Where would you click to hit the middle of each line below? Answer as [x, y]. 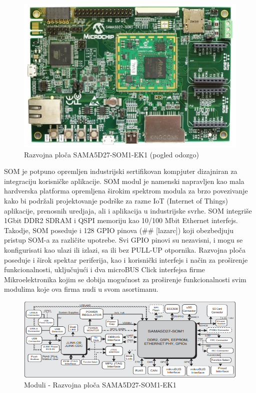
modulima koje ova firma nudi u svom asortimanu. [81, 289]
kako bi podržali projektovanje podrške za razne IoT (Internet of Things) [116, 201]
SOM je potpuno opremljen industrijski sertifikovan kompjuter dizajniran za [121, 171]
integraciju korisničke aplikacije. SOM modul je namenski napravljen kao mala [124, 181]
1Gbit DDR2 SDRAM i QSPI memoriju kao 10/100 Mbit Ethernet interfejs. [121, 220]
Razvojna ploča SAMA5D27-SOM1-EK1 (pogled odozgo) [111, 154]
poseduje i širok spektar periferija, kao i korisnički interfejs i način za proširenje [126, 259]
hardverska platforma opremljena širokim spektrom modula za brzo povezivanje [126, 191]
